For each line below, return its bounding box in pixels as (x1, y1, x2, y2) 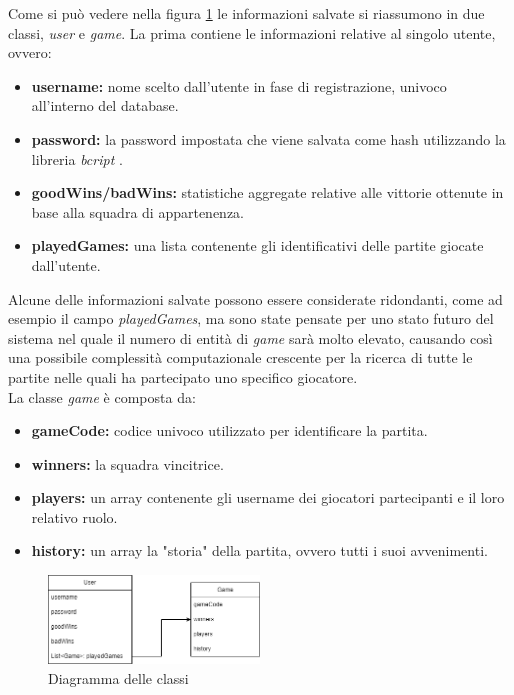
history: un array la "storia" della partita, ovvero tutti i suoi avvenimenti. (31, 540, 488, 561)
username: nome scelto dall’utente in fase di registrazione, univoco (31, 75, 447, 96)
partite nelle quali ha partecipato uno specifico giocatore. (8, 366, 358, 387)
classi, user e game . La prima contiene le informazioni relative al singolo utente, (8, 22, 496, 43)
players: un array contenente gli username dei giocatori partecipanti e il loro (31, 487, 505, 508)
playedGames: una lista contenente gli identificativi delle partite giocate (31, 235, 484, 256)
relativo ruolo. (31, 506, 118, 527)
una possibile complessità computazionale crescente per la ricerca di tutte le (8, 347, 473, 368)
